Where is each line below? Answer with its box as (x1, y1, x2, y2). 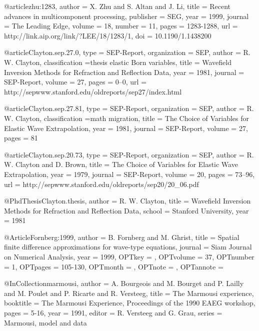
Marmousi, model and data (4, 317, 87, 327)
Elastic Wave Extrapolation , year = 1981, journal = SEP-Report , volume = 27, (4, 122, 248, 133)
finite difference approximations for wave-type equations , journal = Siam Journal (4, 241, 252, 252)
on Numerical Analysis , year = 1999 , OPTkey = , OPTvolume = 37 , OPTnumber (4, 251, 254, 262)
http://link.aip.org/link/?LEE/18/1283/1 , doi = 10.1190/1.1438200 (4, 30, 211, 40)
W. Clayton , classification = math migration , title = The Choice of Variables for (4, 112, 249, 123)
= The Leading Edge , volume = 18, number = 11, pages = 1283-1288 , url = (4, 20, 238, 31)
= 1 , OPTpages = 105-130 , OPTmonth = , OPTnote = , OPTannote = (4, 261, 223, 271)
